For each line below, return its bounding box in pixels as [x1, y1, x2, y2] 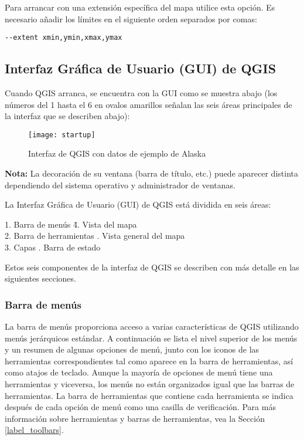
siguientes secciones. [5, 272, 76, 285]
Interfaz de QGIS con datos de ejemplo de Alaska [28, 147, 206, 160]
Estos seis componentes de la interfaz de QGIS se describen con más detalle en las [5, 260, 299, 273]
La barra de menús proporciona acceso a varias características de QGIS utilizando [5, 320, 299, 333]
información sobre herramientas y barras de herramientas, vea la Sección [5, 412, 265, 424]
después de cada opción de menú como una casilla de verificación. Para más [5, 401, 276, 413]
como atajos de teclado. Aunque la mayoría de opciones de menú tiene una [5, 366, 273, 378]
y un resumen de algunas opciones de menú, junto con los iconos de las [5, 343, 259, 356]
